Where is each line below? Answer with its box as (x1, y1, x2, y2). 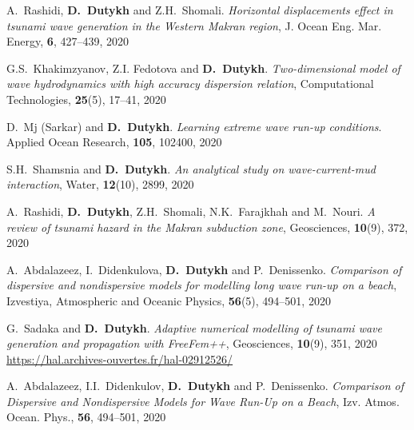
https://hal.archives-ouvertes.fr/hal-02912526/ (6, 350, 233, 367)
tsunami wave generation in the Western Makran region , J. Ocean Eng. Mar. (6, 17, 382, 34)
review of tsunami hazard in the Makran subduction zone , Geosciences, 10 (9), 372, (6, 218, 408, 235)
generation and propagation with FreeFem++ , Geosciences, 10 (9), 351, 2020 (6, 335, 377, 352)
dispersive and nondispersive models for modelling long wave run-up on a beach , (6, 277, 397, 293)
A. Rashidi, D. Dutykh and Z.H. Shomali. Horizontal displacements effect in (6, 2, 393, 18)
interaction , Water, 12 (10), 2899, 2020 (6, 176, 194, 193)
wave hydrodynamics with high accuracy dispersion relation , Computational (6, 75, 374, 92)
